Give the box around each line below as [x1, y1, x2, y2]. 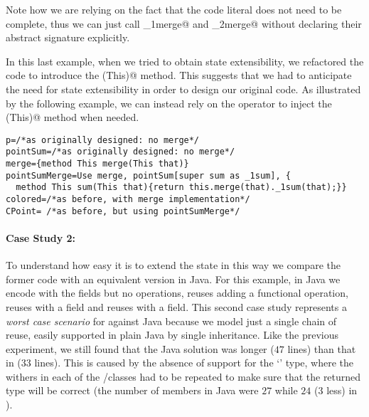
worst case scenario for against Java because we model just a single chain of [6, 313, 337, 328]
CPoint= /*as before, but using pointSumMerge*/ [6, 206, 240, 216]
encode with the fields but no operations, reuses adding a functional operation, [6, 285, 348, 300]
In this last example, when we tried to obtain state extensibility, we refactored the [6, 53, 364, 68]
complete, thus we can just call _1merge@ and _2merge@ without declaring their [6, 16, 362, 31]
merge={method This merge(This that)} [6, 159, 189, 169]
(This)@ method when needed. [6, 110, 139, 125]
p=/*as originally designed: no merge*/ [6, 134, 200, 145]
